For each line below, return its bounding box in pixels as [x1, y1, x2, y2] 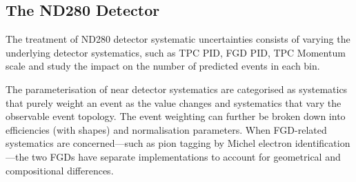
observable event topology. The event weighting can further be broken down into [6, 109, 346, 123]
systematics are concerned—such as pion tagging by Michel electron [6, 136, 293, 150]
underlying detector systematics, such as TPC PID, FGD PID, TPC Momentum [6, 45, 346, 59]
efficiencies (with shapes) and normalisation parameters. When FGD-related [6, 122, 327, 136]
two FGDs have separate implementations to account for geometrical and [32, 149, 341, 163]
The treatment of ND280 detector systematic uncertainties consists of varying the [6, 32, 350, 46]
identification [295, 136, 350, 150]
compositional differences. [6, 163, 114, 177]
